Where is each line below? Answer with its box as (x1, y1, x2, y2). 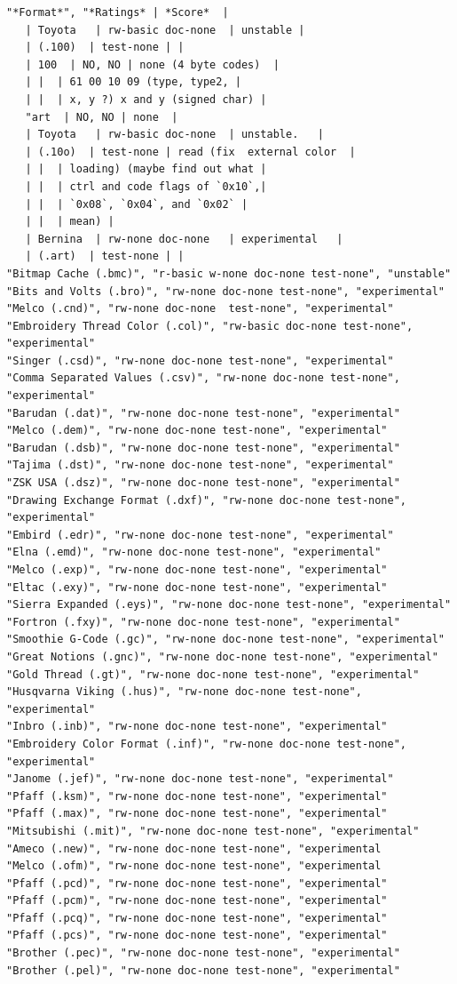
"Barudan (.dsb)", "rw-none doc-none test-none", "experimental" (6, 441, 400, 454)
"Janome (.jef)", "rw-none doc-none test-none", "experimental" (6, 772, 394, 786)
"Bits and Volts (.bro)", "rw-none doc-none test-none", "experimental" (6, 284, 445, 298)
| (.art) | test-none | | (25, 250, 185, 263)
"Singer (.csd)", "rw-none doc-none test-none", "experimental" (6, 354, 394, 367)
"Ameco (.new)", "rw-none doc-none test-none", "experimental (6, 842, 382, 855)
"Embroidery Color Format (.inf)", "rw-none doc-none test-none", (6, 737, 407, 750)
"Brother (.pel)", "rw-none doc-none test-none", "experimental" (6, 964, 400, 977)
